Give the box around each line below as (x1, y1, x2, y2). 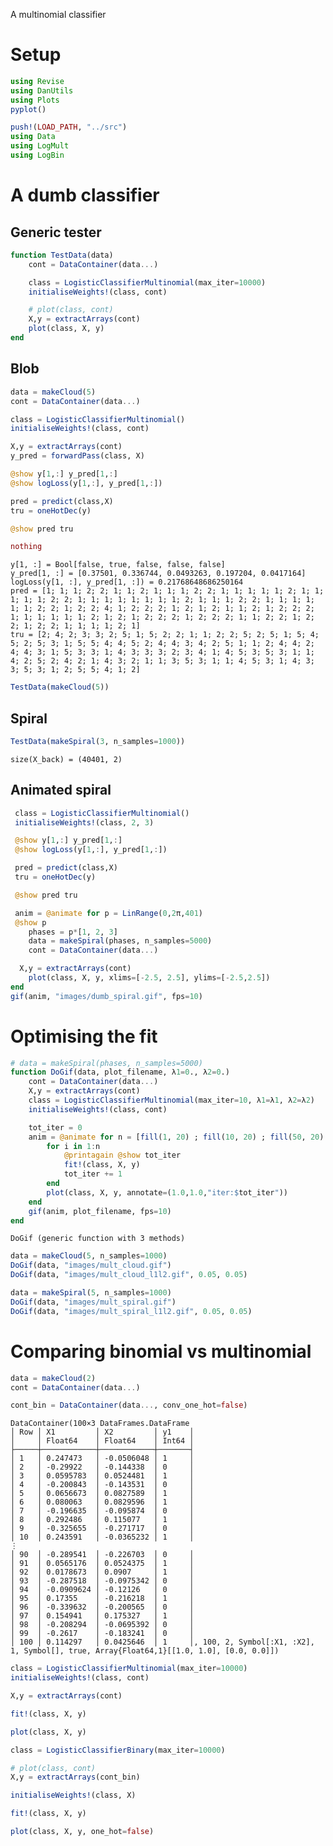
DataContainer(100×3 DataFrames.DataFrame (10, 1419, 190, 1429)
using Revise (10, 76, 65, 86)
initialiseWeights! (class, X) (10, 1790, 137, 1801)
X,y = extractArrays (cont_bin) (10, 1772, 141, 1783)
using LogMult (10, 141, 70, 151)
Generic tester (10, 224, 102, 241)
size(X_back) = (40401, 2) (10, 754, 123, 764)
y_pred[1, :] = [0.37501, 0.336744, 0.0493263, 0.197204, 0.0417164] (10, 569, 307, 579)
